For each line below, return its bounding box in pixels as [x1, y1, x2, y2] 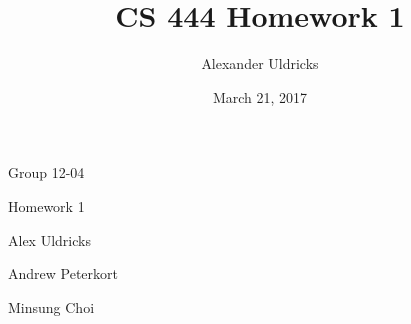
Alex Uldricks [8, 229, 91, 250]
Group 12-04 [8, 162, 85, 183]
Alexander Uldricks [201, 53, 319, 74]
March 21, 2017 [212, 86, 308, 107]
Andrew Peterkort [8, 263, 118, 284]
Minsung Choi [8, 296, 95, 317]
